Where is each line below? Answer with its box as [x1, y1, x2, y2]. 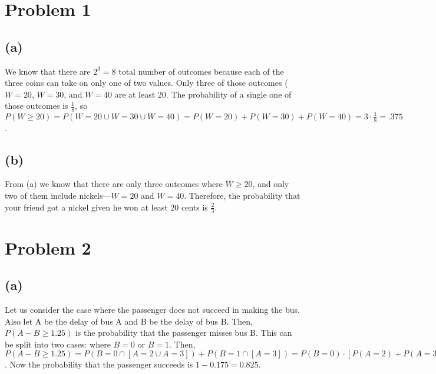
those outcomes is [5, 99, 68, 112]
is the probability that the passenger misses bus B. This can [75, 326, 292, 339]
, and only [252, 178, 289, 190]
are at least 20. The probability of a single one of [114, 88, 292, 100]
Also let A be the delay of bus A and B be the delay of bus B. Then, [5, 315, 253, 327]
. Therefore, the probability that [184, 189, 300, 201]
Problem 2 [5, 235, 91, 259]
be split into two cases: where [5, 338, 111, 350]
